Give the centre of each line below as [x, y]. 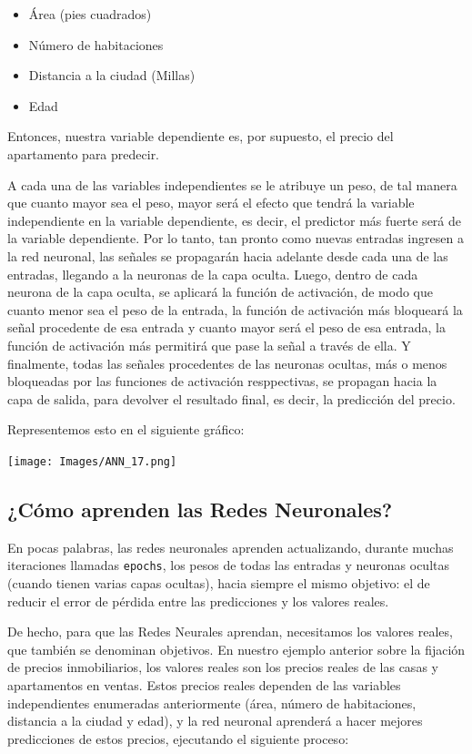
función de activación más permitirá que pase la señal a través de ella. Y [209, 345]
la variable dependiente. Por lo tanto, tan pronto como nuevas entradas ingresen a [236, 238]
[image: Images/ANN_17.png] [92, 461]
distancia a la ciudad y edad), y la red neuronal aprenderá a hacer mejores [215, 721]
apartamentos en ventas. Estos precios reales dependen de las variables [204, 684]
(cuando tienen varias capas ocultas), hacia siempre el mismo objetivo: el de [219, 582]
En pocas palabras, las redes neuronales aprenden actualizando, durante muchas [231, 547]
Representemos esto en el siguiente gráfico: [126, 429]
